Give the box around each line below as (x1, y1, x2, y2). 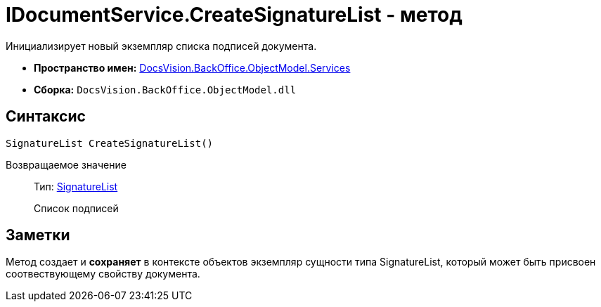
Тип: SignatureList (34, 180, 118, 192)
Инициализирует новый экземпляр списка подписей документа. (6, 39, 317, 52)
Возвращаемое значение (6, 158, 127, 171)
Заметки (6, 226, 70, 244)
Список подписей (34, 202, 119, 214)
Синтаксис (6, 107, 86, 126)
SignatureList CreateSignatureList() (6, 137, 214, 149)
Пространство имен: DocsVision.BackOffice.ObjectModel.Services (34, 61, 351, 74)
